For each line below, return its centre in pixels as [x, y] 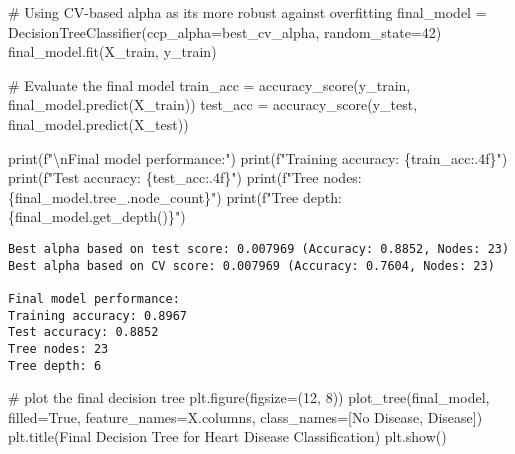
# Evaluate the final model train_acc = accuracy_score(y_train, [209, 84]
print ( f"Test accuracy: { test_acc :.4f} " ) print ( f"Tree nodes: [185, 177]
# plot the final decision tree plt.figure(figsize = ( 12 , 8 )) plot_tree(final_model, [249, 397]
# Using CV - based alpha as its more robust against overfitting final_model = [247, 12]
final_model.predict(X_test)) [98, 123]
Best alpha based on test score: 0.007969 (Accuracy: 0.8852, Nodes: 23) [259, 248]
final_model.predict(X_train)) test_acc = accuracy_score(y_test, [213, 104]
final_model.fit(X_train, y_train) [112, 51]
